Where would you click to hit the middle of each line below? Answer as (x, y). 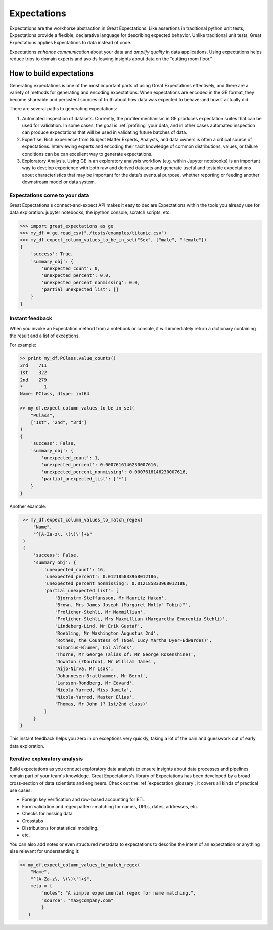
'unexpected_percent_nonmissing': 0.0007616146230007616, (115, 472)
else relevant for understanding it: (44, 851)
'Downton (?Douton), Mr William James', (105, 662)
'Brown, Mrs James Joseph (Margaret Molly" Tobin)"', (123, 605)
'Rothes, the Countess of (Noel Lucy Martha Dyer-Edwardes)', (133, 640)
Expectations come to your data (49, 195)
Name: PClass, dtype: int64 (55, 394)
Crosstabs (33, 821)
